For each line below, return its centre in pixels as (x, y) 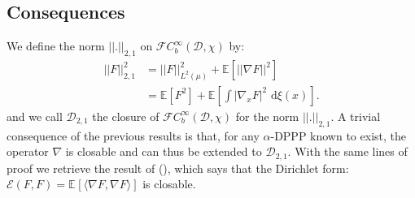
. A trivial (356, 116)
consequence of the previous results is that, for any (133, 135)
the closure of (126, 116)
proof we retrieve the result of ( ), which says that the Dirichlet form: (178, 168)
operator (28, 151)
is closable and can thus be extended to (164, 151)
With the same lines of (351, 151)
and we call (35, 116)
